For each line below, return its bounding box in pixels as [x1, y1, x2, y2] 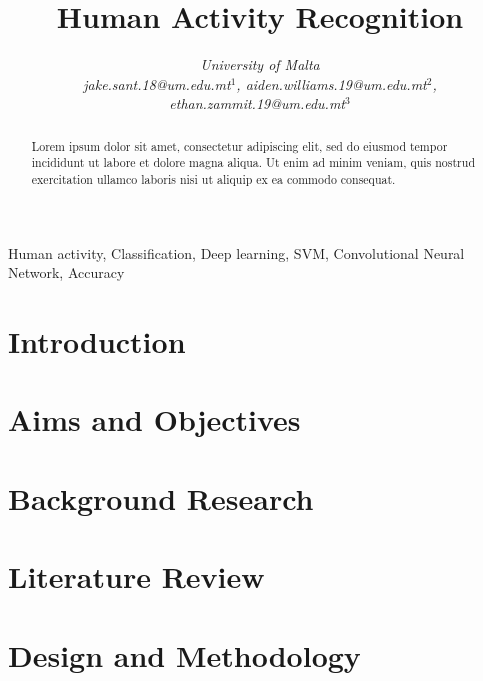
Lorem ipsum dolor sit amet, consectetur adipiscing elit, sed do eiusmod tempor [31, 137, 448, 154]
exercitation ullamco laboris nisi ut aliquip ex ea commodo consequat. [31, 171, 396, 188]
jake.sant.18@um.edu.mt [83, 73, 231, 94]
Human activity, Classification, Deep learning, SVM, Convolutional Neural [8, 242, 465, 263]
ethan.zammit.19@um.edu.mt [169, 93, 345, 114]
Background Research [8, 477, 314, 518]
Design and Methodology [8, 634, 361, 675]
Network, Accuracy [8, 262, 125, 283]
